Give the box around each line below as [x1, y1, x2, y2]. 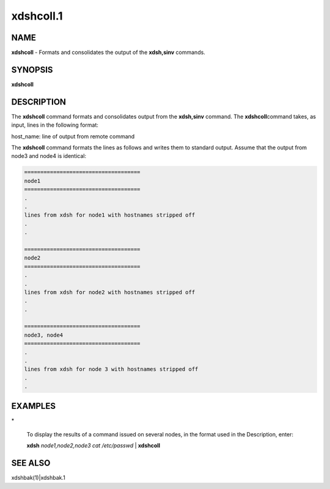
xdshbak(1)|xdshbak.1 [11, 474, 65, 482]
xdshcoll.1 [11, 9, 64, 23]
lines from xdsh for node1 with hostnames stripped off [24, 212, 196, 218]
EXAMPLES [11, 401, 56, 411]
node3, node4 [24, 331, 64, 338]
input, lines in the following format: [11, 121, 99, 129]
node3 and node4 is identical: [11, 152, 87, 160]
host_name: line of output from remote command [11, 132, 135, 140]
